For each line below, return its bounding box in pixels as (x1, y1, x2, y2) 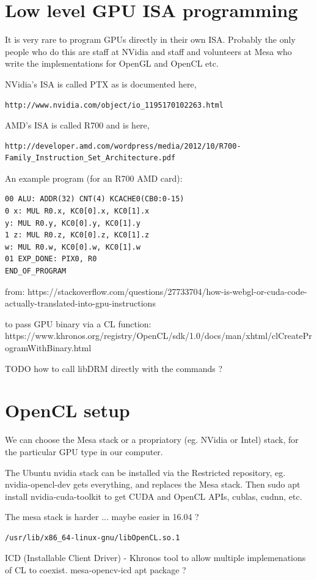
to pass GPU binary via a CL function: (5, 317, 151, 330)
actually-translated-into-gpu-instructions (5, 297, 156, 310)
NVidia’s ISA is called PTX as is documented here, (5, 77, 197, 90)
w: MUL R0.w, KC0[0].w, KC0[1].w (5, 242, 140, 251)
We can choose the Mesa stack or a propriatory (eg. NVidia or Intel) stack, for (5, 433, 299, 446)
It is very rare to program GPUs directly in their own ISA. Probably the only (5, 33, 296, 46)
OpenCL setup (5, 398, 130, 423)
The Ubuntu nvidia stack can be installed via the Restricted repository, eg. (5, 466, 286, 478)
